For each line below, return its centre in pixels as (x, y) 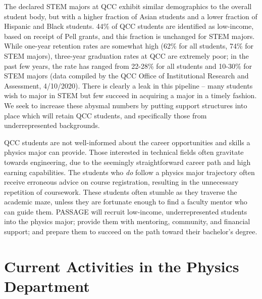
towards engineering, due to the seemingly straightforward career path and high (127, 162)
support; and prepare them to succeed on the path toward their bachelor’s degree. (131, 231)
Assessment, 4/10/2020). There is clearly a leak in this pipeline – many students (128, 85)
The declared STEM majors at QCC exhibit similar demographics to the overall (128, 6)
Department (47, 286)
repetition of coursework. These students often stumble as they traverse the (121, 191)
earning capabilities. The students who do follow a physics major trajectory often (129, 172)
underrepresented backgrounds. (52, 125)
